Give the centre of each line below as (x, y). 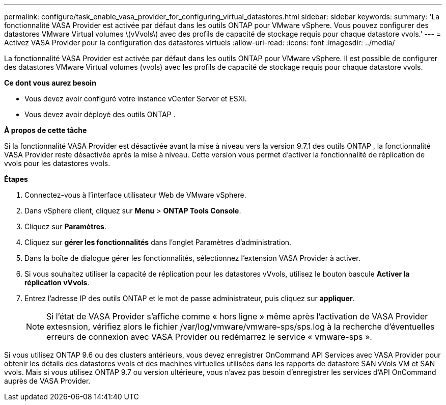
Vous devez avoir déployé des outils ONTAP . (100, 114)
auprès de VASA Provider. (47, 381)
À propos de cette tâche (46, 130)
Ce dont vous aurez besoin (50, 83)
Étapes (16, 179)
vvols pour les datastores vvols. (57, 163)
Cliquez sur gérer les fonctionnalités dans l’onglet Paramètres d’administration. (158, 242)
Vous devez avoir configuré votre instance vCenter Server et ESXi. (136, 99)
